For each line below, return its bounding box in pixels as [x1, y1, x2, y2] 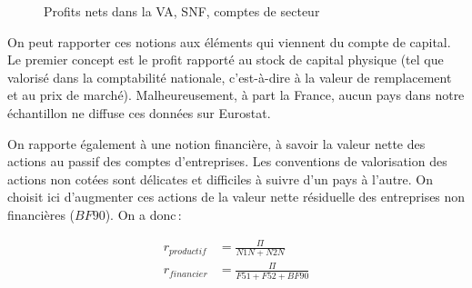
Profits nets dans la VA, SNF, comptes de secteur [44, 2, 320, 20]
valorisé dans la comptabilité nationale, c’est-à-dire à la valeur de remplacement [7, 67, 452, 86]
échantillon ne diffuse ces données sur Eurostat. [7, 103, 271, 122]
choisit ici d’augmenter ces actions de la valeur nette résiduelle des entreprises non [7, 187, 466, 206]
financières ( [7, 204, 75, 223]
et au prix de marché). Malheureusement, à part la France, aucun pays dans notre [7, 85, 465, 104]
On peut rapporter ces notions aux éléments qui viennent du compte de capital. [7, 32, 451, 51]
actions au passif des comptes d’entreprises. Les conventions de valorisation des [7, 152, 447, 171]
